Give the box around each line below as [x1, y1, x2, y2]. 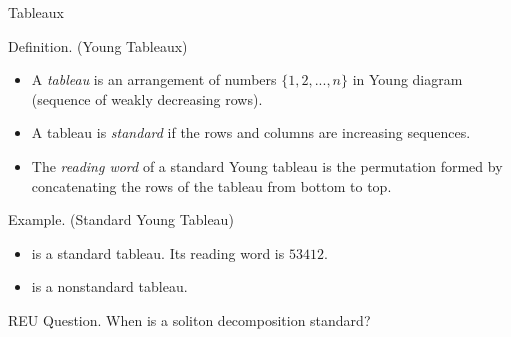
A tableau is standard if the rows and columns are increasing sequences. [31, 122, 471, 143]
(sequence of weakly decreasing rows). [31, 88, 263, 109]
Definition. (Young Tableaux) [8, 35, 188, 56]
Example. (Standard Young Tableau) [8, 209, 234, 230]
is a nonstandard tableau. [31, 276, 188, 297]
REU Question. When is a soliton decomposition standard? [8, 309, 371, 330]
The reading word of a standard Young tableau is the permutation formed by [31, 155, 503, 176]
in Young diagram [352, 69, 463, 90]
